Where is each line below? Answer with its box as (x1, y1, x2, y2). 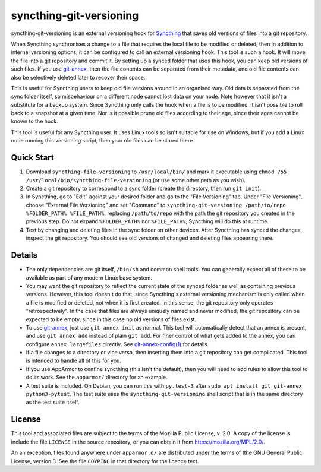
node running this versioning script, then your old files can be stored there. (11, 137, 194, 144)
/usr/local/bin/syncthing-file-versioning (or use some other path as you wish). (26, 176, 246, 183)
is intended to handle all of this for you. (26, 357, 122, 365)
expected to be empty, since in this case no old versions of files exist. (26, 315, 197, 323)
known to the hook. (11, 118, 59, 125)
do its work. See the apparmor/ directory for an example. (26, 374, 168, 381)
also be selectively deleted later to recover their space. (11, 74, 146, 81)
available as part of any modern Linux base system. (26, 274, 153, 281)
